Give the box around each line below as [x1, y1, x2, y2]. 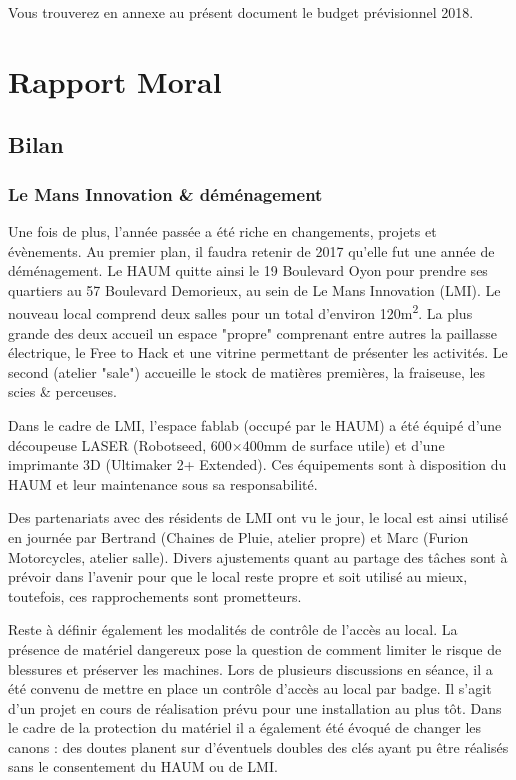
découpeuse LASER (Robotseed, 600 [8, 434, 232, 455]
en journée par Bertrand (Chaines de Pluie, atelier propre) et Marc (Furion [8, 526, 469, 547]
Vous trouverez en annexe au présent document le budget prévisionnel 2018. [8, 2, 474, 22]
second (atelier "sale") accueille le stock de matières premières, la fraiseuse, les [8, 361, 486, 382]
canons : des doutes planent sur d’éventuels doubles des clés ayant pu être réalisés [8, 736, 509, 757]
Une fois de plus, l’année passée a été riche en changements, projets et [8, 220, 437, 241]
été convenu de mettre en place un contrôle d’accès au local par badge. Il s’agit [8, 678, 492, 699]
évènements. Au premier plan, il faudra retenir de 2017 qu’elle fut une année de [8, 240, 495, 261]
